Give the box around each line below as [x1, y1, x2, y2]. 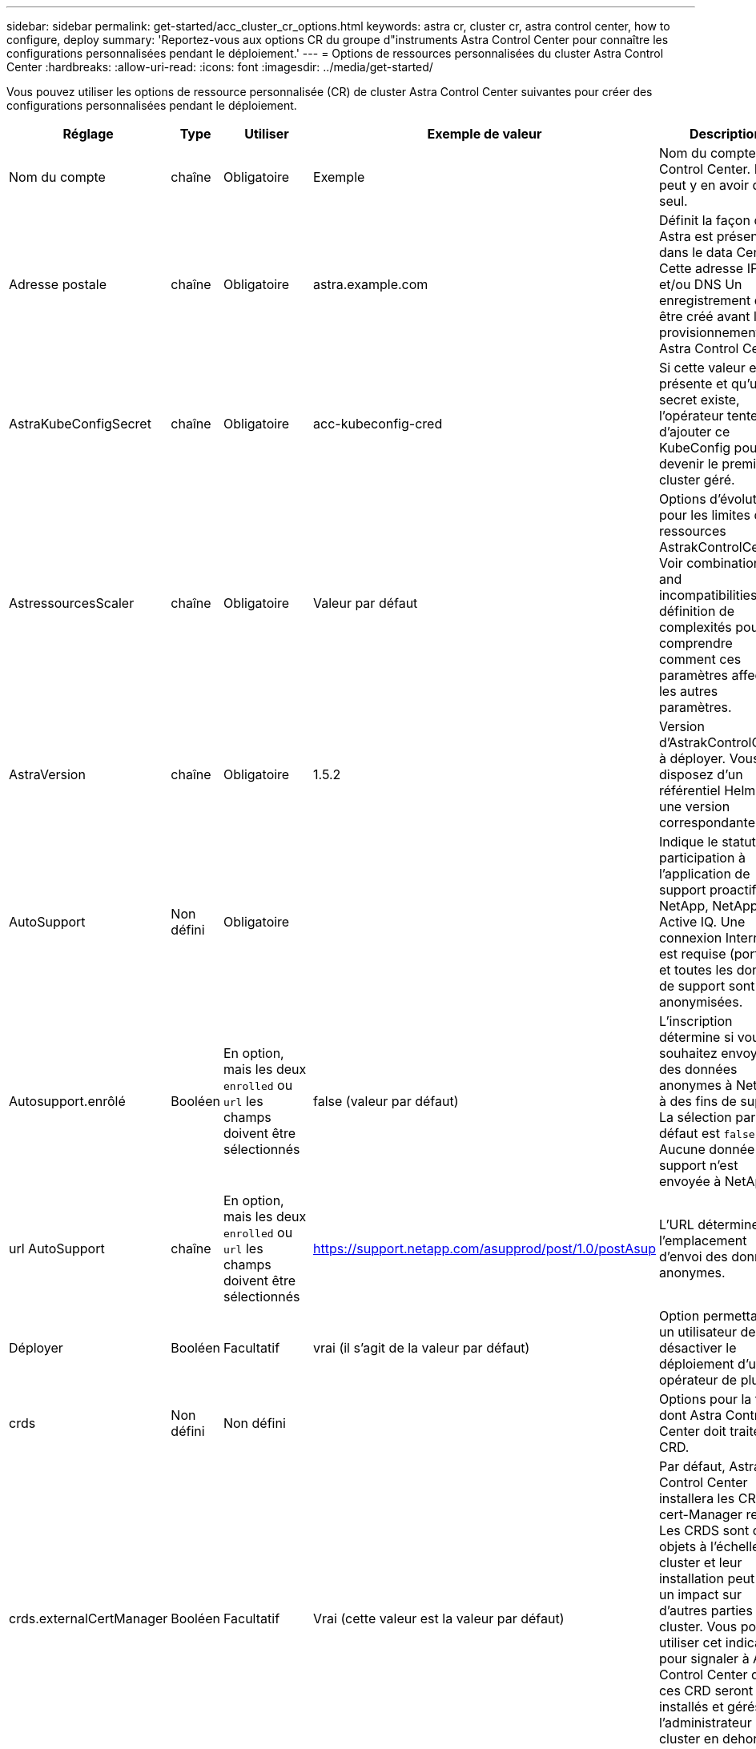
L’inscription [658, 1013, 733, 1029]
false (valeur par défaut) [313, 1093, 459, 1109]
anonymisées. [658, 994, 743, 1010]
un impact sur [658, 1586, 742, 1602]
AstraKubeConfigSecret [9, 416, 151, 432]
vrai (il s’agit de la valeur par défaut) [313, 1340, 530, 1356]
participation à [658, 850, 746, 866]
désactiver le [658, 1340, 737, 1356]
